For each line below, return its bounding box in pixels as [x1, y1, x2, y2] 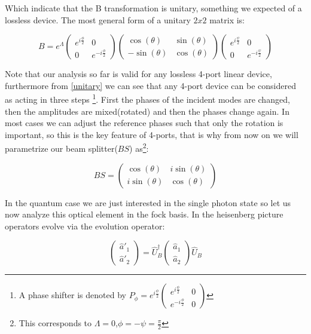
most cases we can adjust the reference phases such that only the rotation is [5, 117, 283, 129]
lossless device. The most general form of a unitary [5, 13, 191, 26]
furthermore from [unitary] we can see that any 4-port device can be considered [5, 79, 296, 91]
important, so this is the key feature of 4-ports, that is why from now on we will [5, 128, 298, 140]
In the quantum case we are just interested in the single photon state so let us [5, 196, 291, 209]
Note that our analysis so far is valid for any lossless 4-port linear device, [5, 68, 272, 80]
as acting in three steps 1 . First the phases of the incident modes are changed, [5, 91, 290, 106]
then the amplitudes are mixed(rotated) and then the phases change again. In [5, 105, 289, 117]
